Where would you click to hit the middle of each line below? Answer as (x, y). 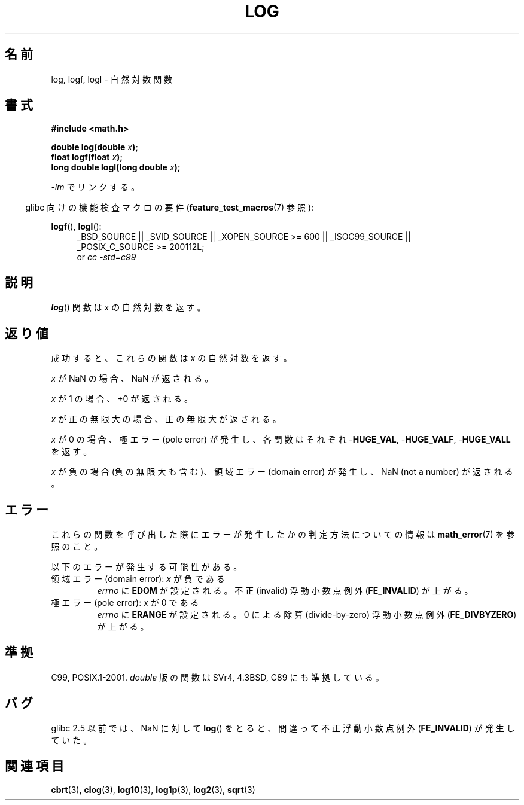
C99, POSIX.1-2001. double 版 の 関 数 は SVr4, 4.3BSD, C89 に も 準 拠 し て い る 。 (217, 677)
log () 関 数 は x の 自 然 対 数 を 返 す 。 (128, 307)
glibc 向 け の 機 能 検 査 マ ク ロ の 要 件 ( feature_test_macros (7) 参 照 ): (170, 208)
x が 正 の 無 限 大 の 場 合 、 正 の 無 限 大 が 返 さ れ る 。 (166, 419)
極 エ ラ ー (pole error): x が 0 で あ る (125, 602)
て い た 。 (71, 740)
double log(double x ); (95, 147)
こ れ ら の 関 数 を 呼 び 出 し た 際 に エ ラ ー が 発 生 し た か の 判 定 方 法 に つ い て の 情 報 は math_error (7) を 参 (283, 534)
